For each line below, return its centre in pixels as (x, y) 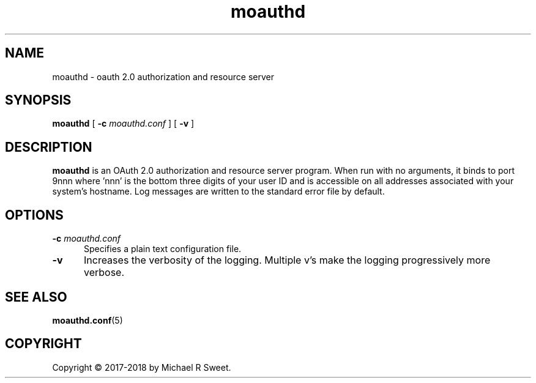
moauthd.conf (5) (87, 320)
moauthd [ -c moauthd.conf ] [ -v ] (123, 124)
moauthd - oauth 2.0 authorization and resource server (163, 76)
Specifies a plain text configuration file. (163, 249)
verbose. (104, 273)
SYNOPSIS (38, 100)
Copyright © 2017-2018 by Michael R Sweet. (142, 367)
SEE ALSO (36, 297)
